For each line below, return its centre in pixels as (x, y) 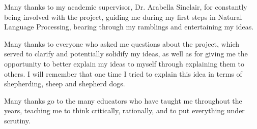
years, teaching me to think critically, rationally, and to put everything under (124, 110)
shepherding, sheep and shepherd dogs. (65, 84)
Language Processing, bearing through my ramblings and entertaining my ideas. (129, 27)
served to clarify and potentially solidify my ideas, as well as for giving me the (126, 54)
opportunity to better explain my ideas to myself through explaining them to (124, 63)
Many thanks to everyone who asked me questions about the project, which (122, 43)
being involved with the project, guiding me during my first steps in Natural (123, 17)
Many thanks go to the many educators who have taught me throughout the (123, 100)
